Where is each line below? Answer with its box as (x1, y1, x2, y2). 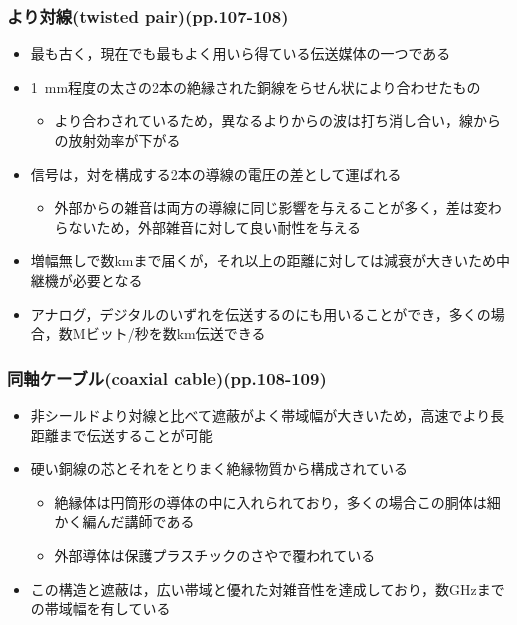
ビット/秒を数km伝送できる (85, 323, 266, 344)
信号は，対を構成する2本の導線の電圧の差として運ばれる (30, 163, 402, 184)
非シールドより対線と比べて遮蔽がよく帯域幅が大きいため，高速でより (30, 404, 491, 425)
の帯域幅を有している (30, 598, 171, 619)
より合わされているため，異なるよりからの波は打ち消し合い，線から (54, 110, 501, 131)
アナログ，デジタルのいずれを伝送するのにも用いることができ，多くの (30, 303, 491, 324)
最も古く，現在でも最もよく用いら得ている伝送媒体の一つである (30, 43, 451, 64)
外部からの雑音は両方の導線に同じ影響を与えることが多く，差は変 (54, 197, 488, 218)
